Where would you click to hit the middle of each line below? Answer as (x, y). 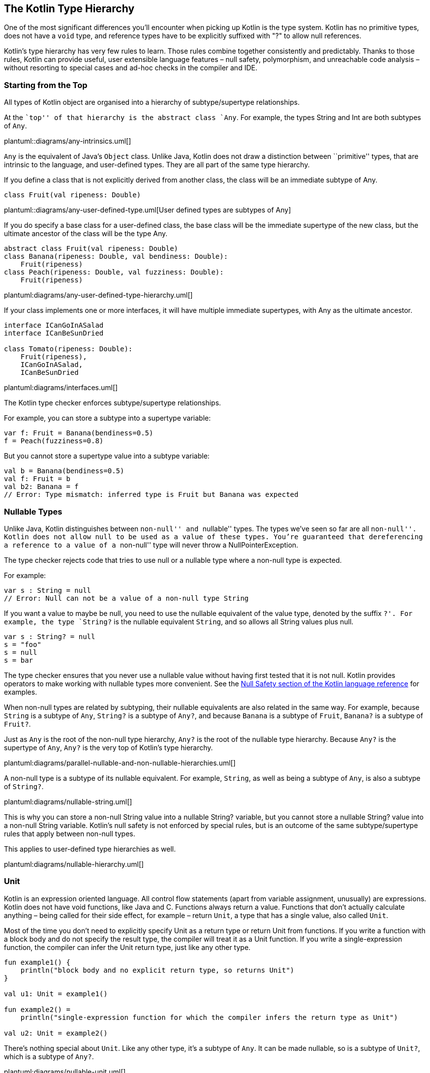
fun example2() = (37, 1009)
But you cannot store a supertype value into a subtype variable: (107, 456)
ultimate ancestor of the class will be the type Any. (86, 234)
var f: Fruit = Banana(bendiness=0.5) (79, 433)
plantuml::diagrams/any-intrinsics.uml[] (68, 141)
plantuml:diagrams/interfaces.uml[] (61, 388)
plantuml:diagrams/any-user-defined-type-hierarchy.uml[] (98, 295)
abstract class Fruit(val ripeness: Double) (91, 249)
